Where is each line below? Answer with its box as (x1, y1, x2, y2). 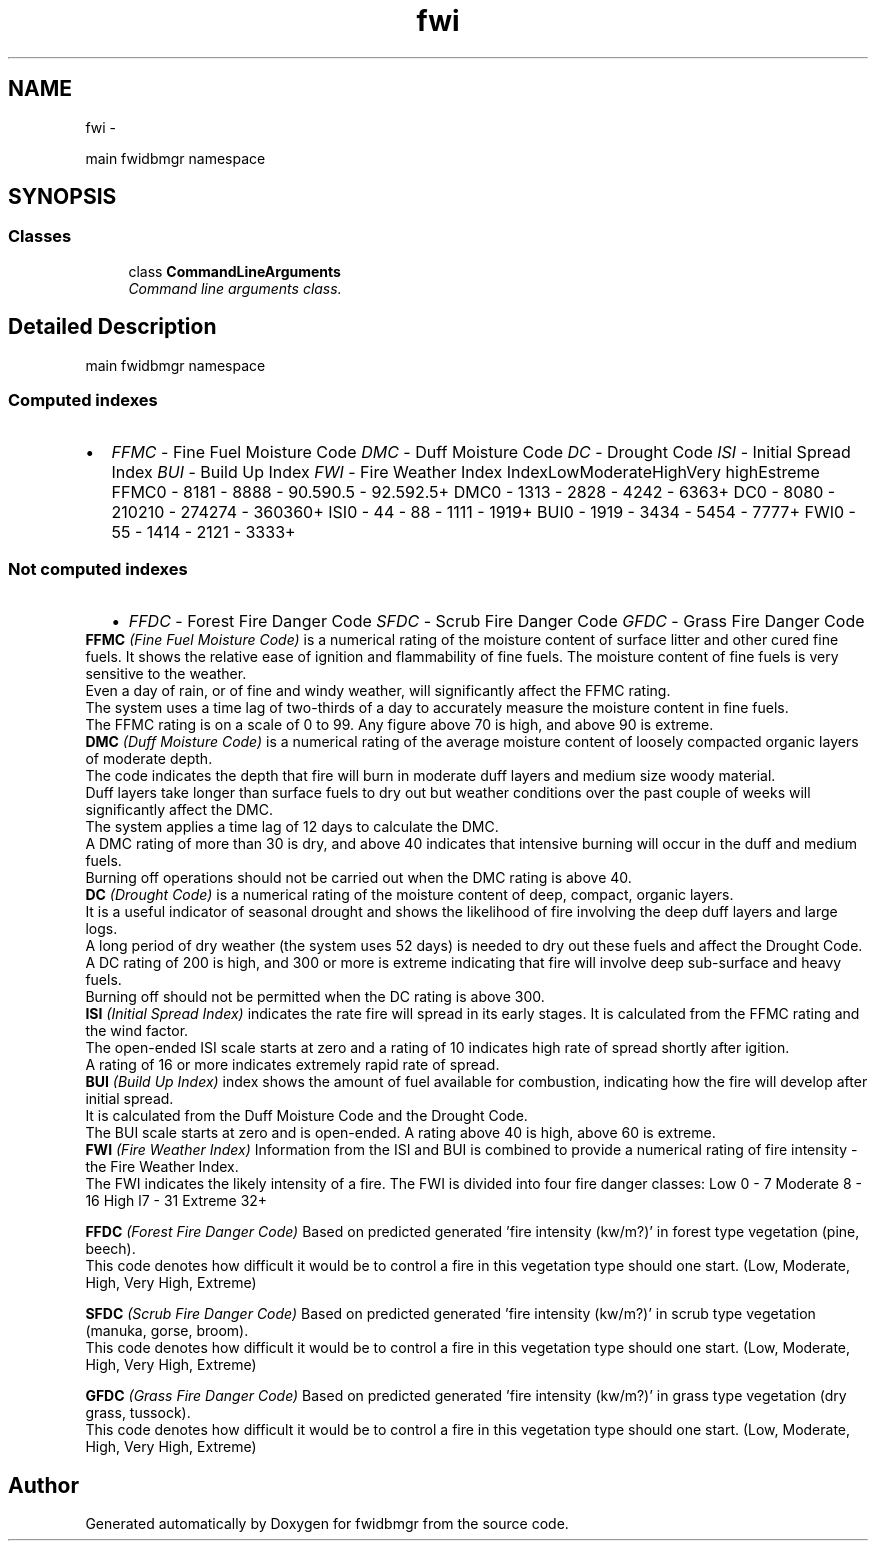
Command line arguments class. (128, 279, 342, 297)
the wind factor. (85, 1022, 189, 1040)
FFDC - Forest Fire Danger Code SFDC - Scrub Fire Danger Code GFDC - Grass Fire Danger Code (128, 611, 865, 632)
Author (8, 1472, 79, 1498)
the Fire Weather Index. (85, 1158, 239, 1176)
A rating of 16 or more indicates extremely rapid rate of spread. (85, 1056, 500, 1074)
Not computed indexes (8, 558, 188, 579)
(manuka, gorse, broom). (85, 1322, 249, 1340)
